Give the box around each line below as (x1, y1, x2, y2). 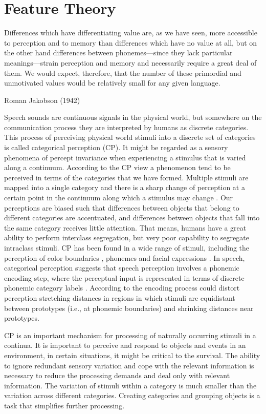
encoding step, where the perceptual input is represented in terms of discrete (4, 272, 245, 283)
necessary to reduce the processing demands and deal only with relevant (4, 370, 230, 381)
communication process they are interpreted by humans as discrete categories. (4, 121, 249, 132)
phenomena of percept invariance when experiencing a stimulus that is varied (4, 152, 246, 162)
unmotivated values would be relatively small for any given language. (4, 77, 220, 88)
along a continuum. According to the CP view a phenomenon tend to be (4, 162, 231, 173)
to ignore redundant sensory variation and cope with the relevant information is (4, 360, 254, 370)
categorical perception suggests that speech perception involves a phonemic (4, 262, 239, 273)
